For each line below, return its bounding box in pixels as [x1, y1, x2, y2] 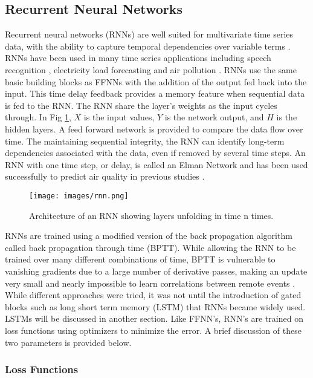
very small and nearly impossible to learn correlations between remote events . [5, 276, 295, 289]
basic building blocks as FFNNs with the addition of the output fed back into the [5, 75, 307, 88]
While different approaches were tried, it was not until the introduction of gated [5, 288, 302, 301]
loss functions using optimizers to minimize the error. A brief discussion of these [5, 324, 302, 336]
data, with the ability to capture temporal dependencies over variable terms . [5, 39, 291, 52]
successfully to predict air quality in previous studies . [5, 170, 205, 183]
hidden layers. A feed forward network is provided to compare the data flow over [5, 122, 303, 135]
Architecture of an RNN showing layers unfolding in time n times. [29, 209, 274, 221]
